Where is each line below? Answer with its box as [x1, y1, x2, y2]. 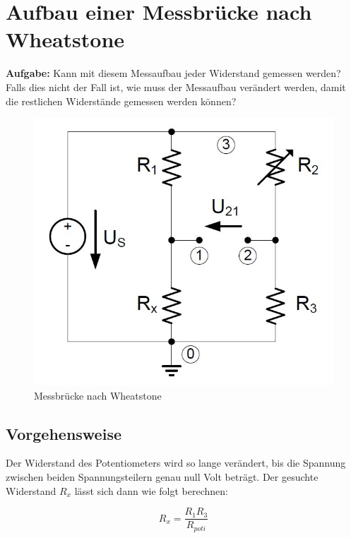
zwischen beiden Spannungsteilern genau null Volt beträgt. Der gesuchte [6, 470, 319, 484]
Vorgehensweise [6, 422, 121, 444]
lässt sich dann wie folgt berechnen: [74, 483, 228, 498]
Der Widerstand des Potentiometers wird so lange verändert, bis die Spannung [6, 455, 346, 470]
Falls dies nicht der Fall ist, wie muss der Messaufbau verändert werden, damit [6, 79, 346, 94]
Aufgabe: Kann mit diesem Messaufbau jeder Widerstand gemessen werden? [6, 66, 341, 80]
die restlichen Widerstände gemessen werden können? [6, 93, 237, 108]
